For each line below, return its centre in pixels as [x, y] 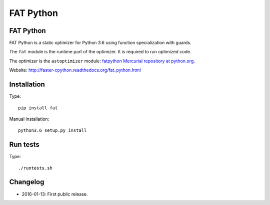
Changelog [27, 182]
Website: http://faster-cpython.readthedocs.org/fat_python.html [75, 70]
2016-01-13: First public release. [55, 194]
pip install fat [38, 108]
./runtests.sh [35, 168]
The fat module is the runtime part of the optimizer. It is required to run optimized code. [100, 52]
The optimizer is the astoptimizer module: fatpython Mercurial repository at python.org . [102, 61]
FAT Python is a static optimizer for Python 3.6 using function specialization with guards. [100, 43]
